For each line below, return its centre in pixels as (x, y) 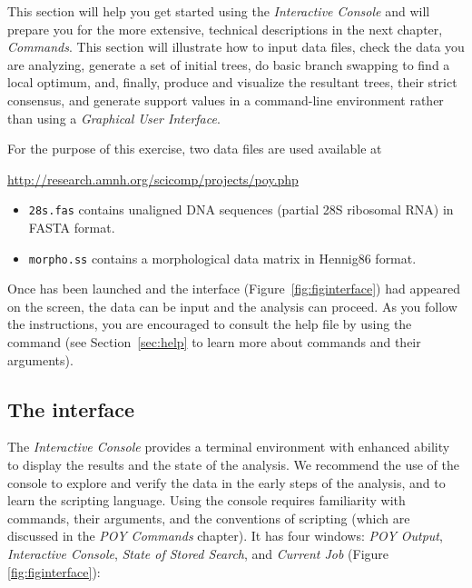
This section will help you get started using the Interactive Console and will (219, 11)
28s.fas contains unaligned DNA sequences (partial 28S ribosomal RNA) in (241, 209)
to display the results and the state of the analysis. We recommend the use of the (233, 465)
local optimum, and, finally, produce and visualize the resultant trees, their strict (232, 82)
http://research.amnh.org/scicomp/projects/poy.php (153, 179)
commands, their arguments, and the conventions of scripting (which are (209, 518)
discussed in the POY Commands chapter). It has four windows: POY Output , (225, 536)
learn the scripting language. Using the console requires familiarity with (206, 500)
